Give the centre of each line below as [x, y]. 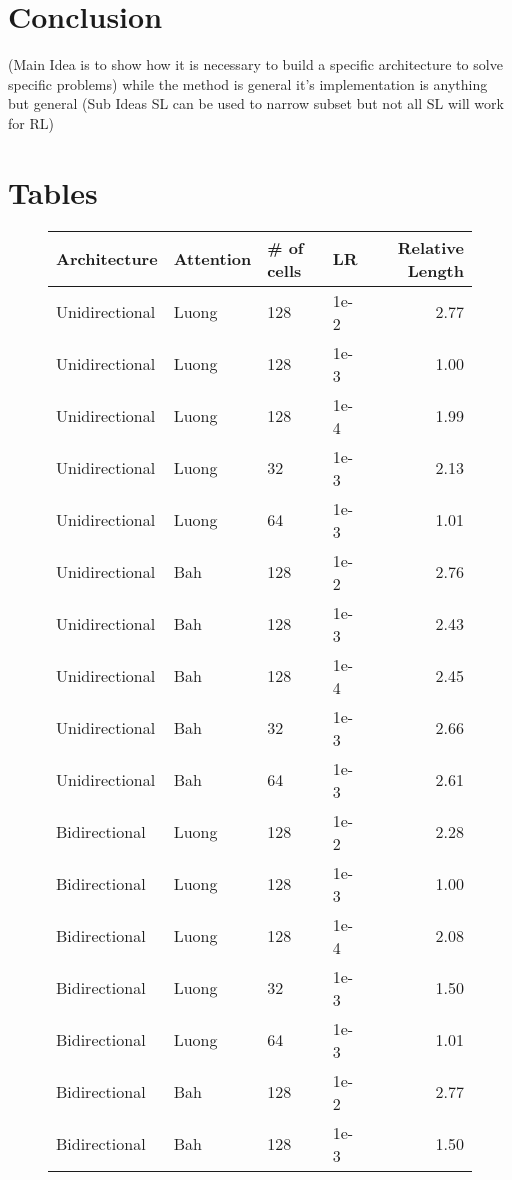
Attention [212, 259]
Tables [53, 191]
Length [435, 270]
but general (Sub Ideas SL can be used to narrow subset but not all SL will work [256, 103]
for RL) [31, 122]
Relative [430, 247]
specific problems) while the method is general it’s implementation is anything [248, 83]
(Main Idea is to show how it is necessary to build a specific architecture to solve [255, 64]
